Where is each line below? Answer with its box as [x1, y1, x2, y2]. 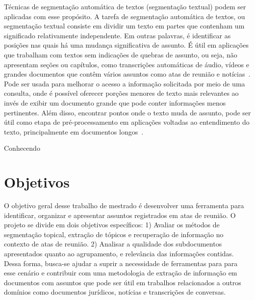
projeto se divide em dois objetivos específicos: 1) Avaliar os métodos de [4, 219, 220, 230]
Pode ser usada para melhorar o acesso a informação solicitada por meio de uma [4, 78, 245, 88]
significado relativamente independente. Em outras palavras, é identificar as [4, 30, 231, 40]
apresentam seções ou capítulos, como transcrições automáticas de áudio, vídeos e [4, 59, 249, 69]
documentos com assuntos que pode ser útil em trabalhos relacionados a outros [4, 277, 241, 287]
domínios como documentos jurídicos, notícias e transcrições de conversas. [4, 287, 226, 297]
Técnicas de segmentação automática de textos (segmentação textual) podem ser [4, 1, 246, 11]
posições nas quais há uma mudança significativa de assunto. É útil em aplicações [4, 40, 249, 50]
